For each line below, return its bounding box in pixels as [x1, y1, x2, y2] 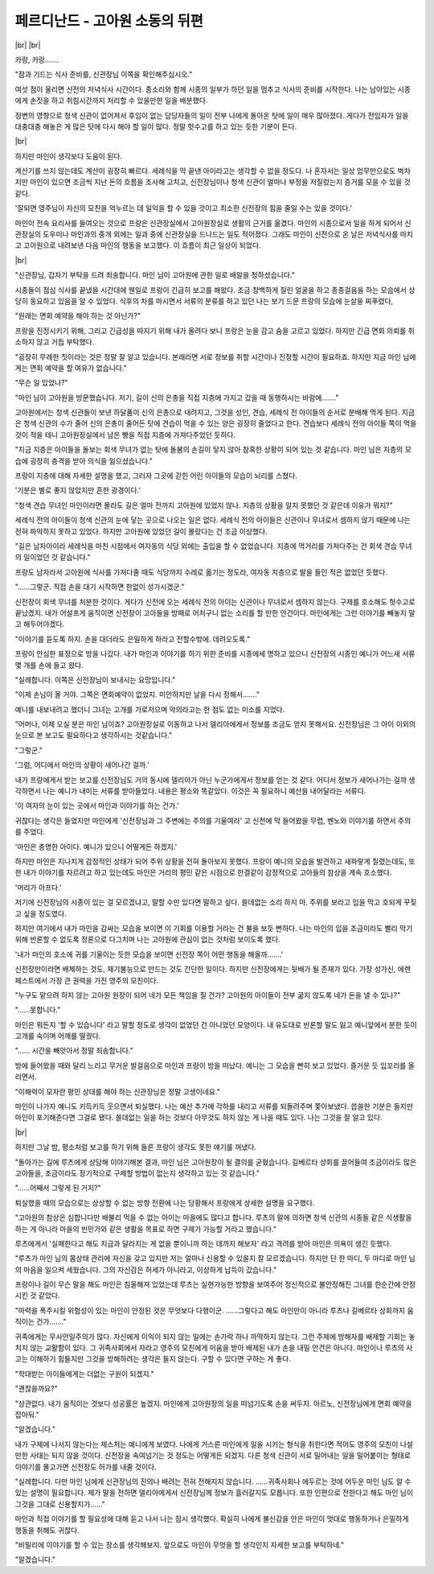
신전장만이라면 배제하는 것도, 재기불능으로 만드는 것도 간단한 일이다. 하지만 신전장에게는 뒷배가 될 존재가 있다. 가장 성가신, [14, 964, 396, 974]
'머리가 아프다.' [14, 882, 62, 892]
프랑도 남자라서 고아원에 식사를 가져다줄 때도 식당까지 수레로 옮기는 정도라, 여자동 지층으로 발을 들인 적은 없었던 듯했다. [14, 567, 387, 577]
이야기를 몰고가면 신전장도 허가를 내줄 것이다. [14, 1461, 157, 1472]
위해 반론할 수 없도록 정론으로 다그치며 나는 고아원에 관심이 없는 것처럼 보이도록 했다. [14, 934, 280, 945]
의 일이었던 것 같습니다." [14, 552, 92, 562]
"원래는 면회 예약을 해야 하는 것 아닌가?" [14, 311, 141, 321]
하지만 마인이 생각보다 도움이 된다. [14, 151, 122, 161]
